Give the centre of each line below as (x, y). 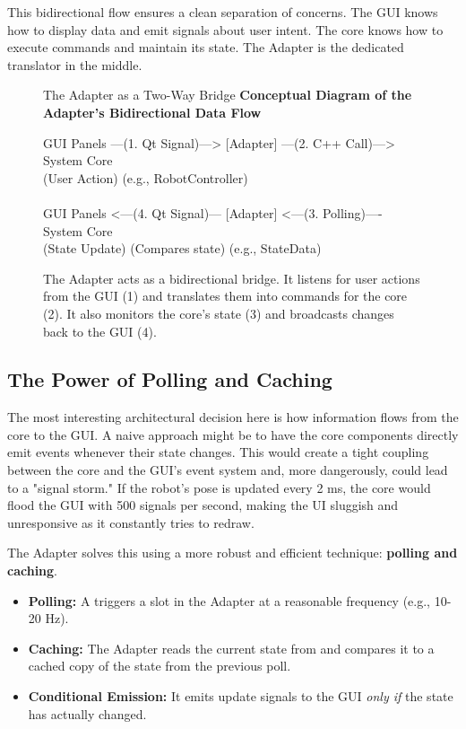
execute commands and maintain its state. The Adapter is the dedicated (206, 47)
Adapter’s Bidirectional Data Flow (152, 112)
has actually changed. (87, 713)
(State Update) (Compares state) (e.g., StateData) (182, 248)
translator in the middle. (75, 64)
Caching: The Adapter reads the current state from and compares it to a (231, 648)
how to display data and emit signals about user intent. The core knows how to (225, 29)
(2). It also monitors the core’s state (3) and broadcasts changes (219, 313)
